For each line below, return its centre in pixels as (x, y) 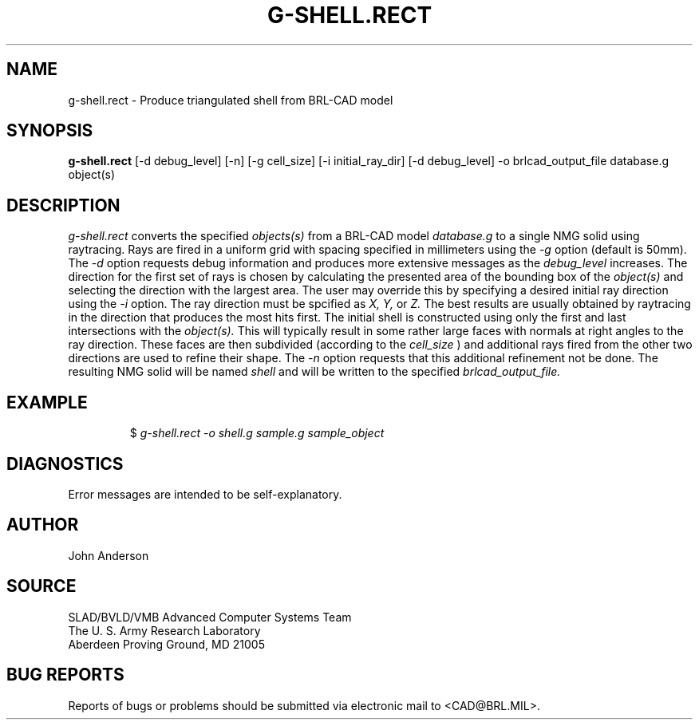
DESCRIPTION (63, 205)
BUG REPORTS (65, 675)
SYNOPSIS (50, 131)
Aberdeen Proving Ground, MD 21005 (166, 644)
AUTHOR (43, 525)
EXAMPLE (47, 402)
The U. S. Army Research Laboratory (164, 630)
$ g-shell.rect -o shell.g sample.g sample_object (257, 433)
